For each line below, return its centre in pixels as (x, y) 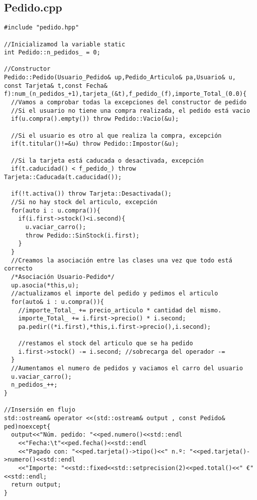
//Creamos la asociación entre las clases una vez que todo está (122, 260)
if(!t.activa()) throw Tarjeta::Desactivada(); (91, 194)
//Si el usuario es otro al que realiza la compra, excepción (116, 135)
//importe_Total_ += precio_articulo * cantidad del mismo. (120, 310)
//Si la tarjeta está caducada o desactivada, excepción (107, 160)
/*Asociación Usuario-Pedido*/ (63, 277)
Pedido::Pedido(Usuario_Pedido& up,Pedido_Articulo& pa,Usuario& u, (120, 78)
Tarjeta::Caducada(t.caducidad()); (63, 177)
